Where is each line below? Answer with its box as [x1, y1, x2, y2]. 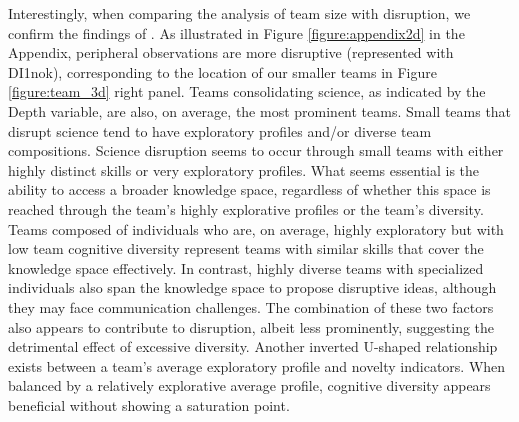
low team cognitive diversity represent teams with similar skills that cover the [8, 238, 484, 259]
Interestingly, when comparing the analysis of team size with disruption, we [8, 3, 471, 23]
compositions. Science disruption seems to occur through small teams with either [8, 140, 504, 161]
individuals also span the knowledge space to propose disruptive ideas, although [8, 277, 497, 298]
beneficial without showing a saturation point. [8, 394, 290, 415]
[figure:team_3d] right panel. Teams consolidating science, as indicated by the [8, 81, 486, 102]
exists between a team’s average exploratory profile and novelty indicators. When [8, 355, 506, 376]
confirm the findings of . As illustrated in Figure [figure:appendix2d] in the [8, 22, 465, 43]
